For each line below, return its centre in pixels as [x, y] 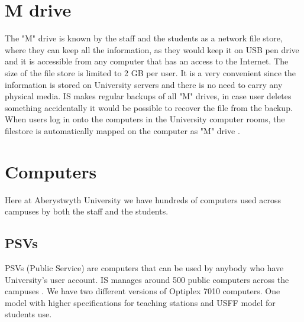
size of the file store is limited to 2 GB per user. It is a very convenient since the [150, 72]
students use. [28, 314]
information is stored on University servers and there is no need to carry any [144, 84]
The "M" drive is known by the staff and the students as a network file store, [144, 38]
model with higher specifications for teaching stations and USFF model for [140, 302]
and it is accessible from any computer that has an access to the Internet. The [147, 61]
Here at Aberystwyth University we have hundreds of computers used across [143, 199]
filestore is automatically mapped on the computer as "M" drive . [122, 130]
